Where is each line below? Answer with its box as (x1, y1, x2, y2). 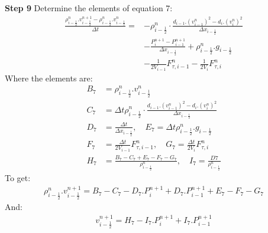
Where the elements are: (5, 71, 93, 84)
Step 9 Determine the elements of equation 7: (5, 2, 173, 14)
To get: (5, 171, 31, 183)
